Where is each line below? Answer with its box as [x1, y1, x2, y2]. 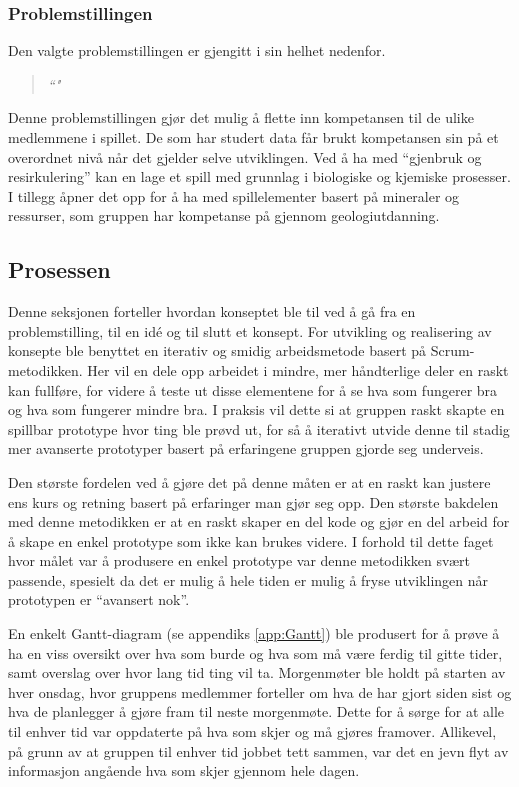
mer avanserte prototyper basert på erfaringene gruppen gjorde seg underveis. [8, 438, 484, 459]
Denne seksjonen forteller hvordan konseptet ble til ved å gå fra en [8, 301, 416, 322]
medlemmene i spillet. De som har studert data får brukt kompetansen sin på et [8, 127, 499, 147]
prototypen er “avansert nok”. [8, 589, 190, 610]
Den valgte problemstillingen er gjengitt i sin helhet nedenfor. [8, 40, 386, 61]
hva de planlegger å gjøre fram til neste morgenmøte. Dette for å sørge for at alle [8, 701, 505, 722]
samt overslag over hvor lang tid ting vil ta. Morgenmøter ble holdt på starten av [8, 662, 506, 683]
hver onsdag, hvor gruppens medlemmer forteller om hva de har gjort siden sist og [8, 681, 512, 702]
